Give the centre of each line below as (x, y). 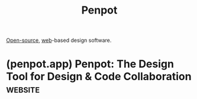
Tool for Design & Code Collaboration (99, 77)
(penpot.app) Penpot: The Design (90, 64)
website (23, 89)
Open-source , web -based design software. (59, 40)
